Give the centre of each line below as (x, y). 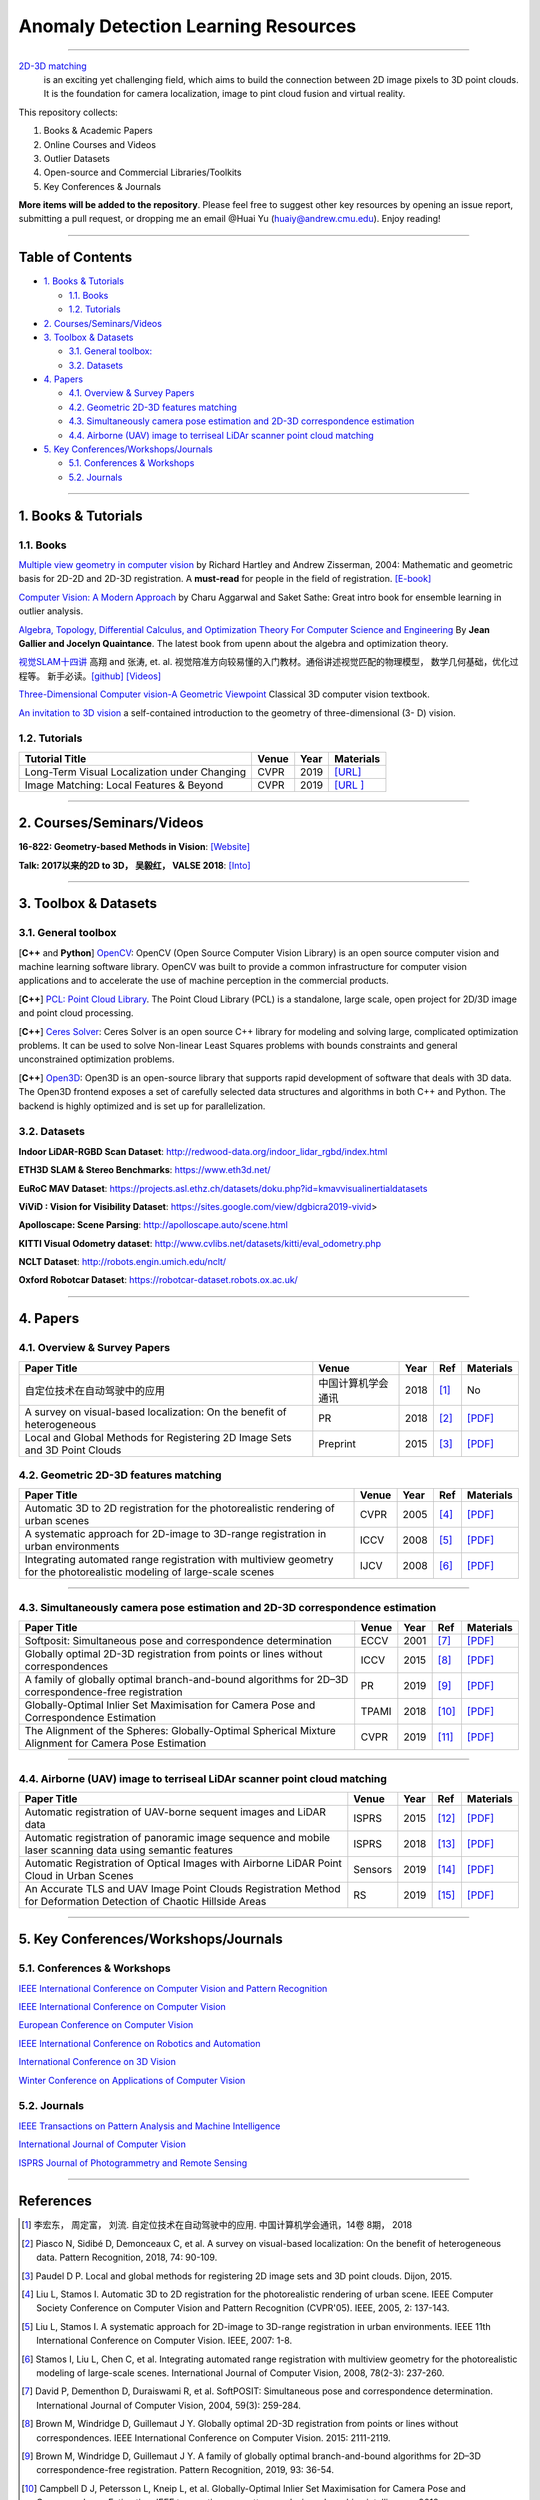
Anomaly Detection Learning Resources (187, 26)
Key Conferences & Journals (102, 186)
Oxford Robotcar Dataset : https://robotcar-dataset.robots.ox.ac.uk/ (158, 1280)
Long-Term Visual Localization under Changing (135, 772)
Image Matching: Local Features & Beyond (124, 785)
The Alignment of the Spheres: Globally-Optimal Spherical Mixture (180, 1731)
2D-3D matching (52, 66)
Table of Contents (75, 257)
